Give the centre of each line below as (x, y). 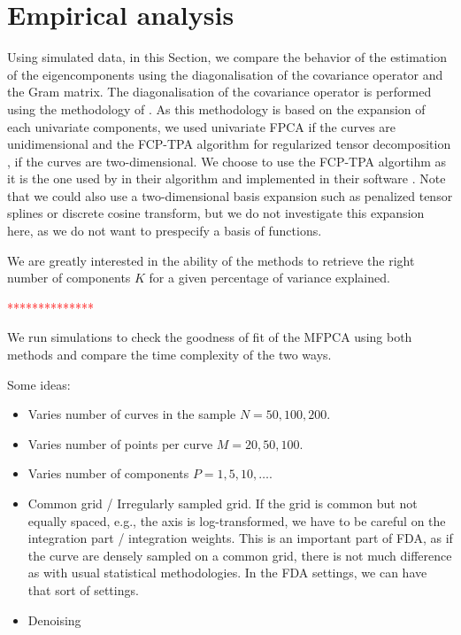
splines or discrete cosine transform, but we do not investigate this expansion (216, 213)
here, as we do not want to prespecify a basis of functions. (165, 231)
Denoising (54, 620)
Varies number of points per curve (120, 443)
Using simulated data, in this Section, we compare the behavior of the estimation (227, 57)
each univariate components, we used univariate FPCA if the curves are (202, 126)
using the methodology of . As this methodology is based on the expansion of (216, 108)
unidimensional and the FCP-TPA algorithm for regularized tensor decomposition (229, 144)
